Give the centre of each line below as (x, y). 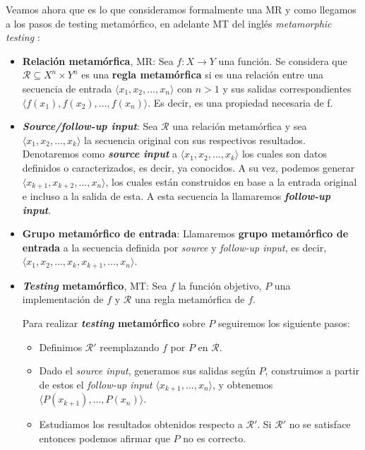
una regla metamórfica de (190, 299)
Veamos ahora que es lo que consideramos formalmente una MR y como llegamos (181, 9)
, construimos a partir (312, 371)
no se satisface (320, 424)
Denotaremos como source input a (100, 154)
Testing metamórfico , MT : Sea (95, 285)
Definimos (61, 347)
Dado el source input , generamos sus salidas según (147, 371)
